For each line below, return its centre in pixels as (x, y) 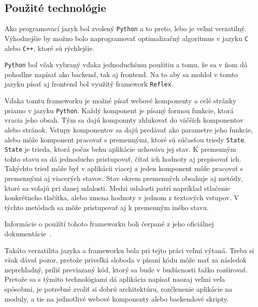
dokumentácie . (28, 233)
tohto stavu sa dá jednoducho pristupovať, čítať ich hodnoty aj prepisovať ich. (123, 158)
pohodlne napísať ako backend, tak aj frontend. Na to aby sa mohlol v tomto (121, 74)
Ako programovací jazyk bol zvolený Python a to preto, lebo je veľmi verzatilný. (125, 28)
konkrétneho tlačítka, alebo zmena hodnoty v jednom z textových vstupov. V (122, 197)
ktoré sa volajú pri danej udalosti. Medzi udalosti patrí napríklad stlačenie (117, 188)
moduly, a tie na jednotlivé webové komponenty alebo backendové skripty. (117, 298)
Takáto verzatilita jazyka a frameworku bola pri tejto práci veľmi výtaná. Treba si (129, 250)
